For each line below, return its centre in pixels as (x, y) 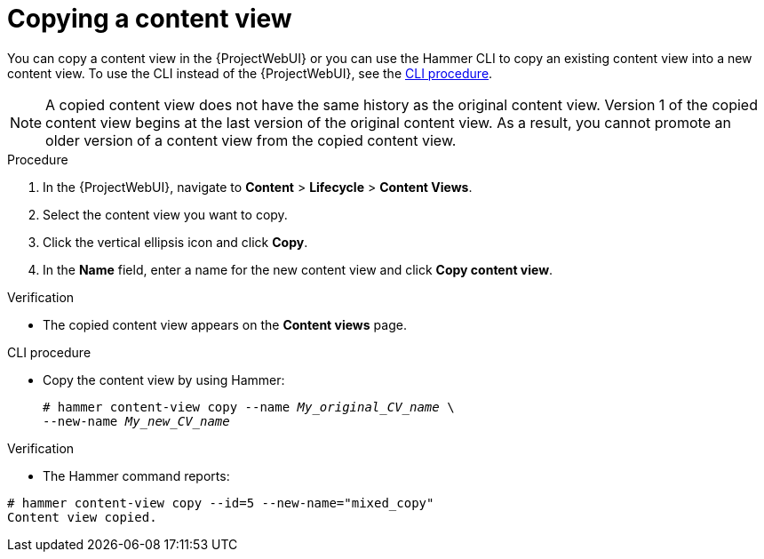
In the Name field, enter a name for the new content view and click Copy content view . (298, 269)
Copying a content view (150, 19)
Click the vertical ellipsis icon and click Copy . (175, 242)
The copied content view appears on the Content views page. (225, 324)
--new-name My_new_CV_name (136, 421)
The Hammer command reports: (136, 475)
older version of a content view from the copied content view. (251, 140)
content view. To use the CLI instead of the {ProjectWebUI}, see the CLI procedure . (250, 73)
